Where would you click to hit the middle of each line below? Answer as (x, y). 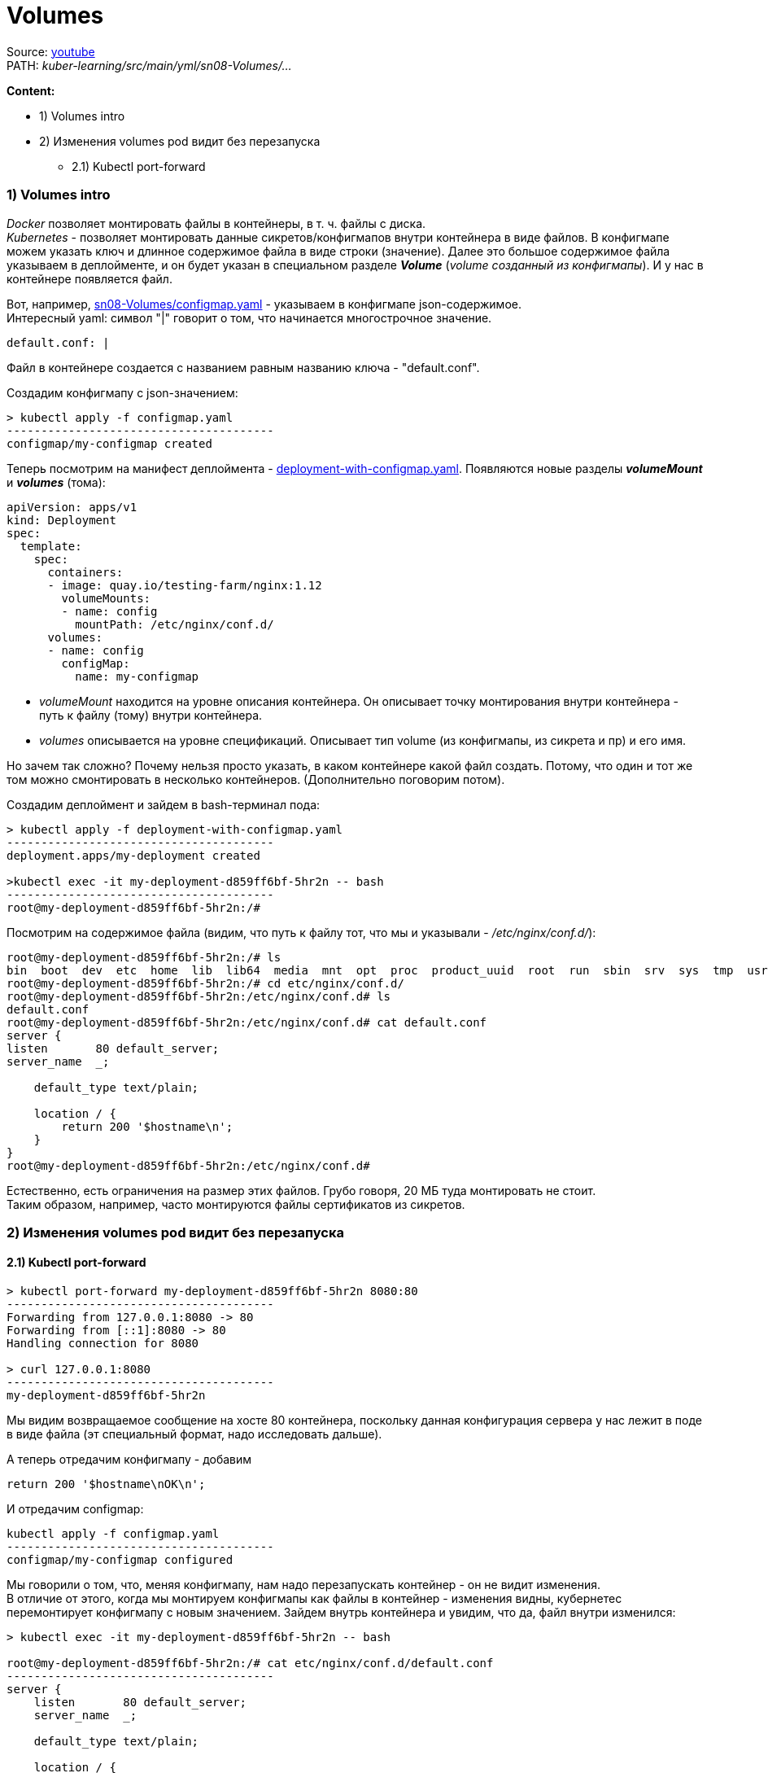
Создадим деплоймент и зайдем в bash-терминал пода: (164, 804)
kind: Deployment (61, 520)
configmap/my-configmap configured (120, 1560)
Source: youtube (51, 51)
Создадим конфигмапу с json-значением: (122, 392)
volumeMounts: (106, 598)
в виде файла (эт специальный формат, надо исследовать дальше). (194, 1434)
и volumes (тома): (56, 482)
